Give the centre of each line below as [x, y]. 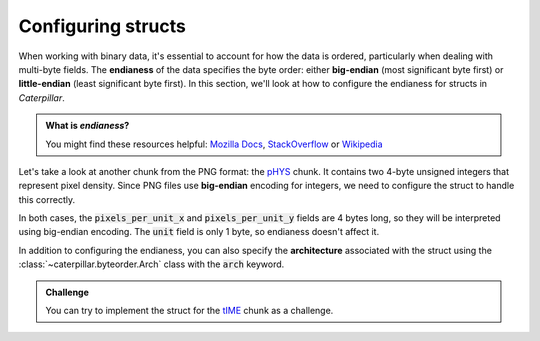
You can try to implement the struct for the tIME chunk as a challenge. [189, 311]
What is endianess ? [87, 126]
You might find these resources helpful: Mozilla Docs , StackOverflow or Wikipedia [214, 144]
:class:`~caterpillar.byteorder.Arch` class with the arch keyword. [151, 264]
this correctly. [46, 199]
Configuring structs [102, 26]
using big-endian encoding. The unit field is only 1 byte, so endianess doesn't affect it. [199, 232]
